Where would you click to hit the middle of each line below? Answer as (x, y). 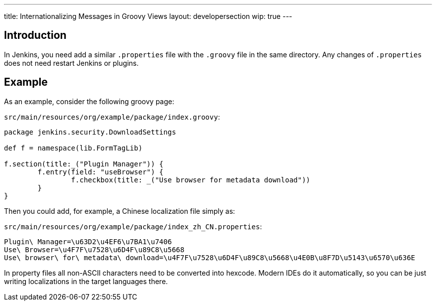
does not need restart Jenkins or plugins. (71, 63)
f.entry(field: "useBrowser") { (101, 172)
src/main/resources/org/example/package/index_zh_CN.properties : (133, 226)
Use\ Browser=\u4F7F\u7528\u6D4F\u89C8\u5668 (94, 249)
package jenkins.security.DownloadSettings (90, 132)
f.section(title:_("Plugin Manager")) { (84, 164)
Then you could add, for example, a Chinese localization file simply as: (120, 211)
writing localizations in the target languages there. (86, 281)
